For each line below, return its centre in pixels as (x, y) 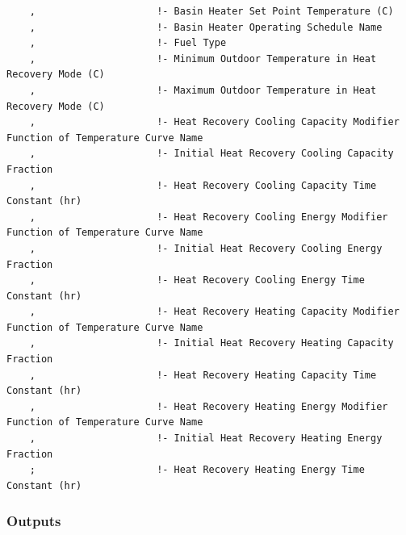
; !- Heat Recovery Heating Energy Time (197, 470)
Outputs (34, 521)
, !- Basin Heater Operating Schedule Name (206, 27)
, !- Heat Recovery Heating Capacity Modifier (214, 312)
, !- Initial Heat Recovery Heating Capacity (211, 343)
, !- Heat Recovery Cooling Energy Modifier (209, 217)
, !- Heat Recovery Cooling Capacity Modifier (214, 122)
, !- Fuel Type (128, 43)
